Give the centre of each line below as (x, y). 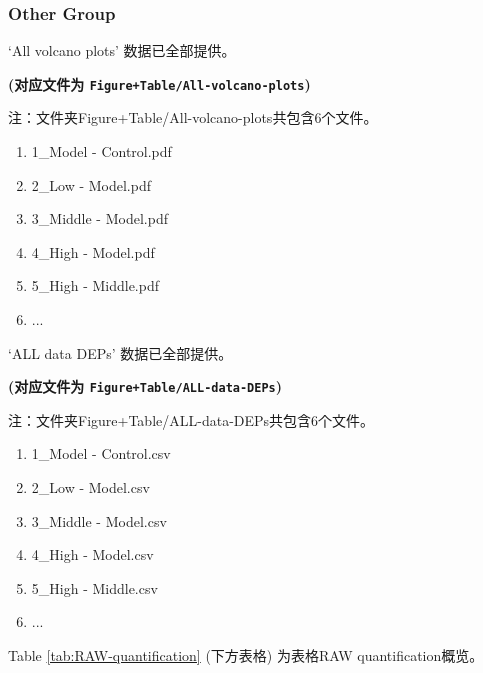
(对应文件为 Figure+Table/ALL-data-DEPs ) (145, 386)
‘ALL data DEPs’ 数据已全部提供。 (120, 352)
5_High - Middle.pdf (95, 285)
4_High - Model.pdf (93, 251)
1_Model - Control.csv (101, 453)
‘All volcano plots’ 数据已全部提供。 (122, 50)
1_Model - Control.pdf (101, 151)
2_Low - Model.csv (90, 487)
